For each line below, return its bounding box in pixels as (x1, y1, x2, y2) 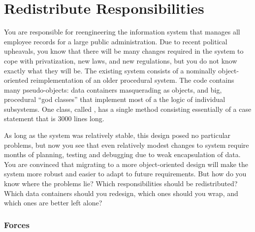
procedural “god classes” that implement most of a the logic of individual (4, 94, 225, 104)
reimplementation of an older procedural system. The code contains (31, 75, 234, 85)
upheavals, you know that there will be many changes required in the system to (4, 46, 244, 56)
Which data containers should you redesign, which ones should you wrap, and (4, 188, 238, 198)
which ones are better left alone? (4, 198, 102, 208)
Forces (4, 218, 30, 231)
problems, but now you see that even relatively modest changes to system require (4, 139, 249, 150)
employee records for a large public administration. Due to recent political (4, 36, 227, 46)
